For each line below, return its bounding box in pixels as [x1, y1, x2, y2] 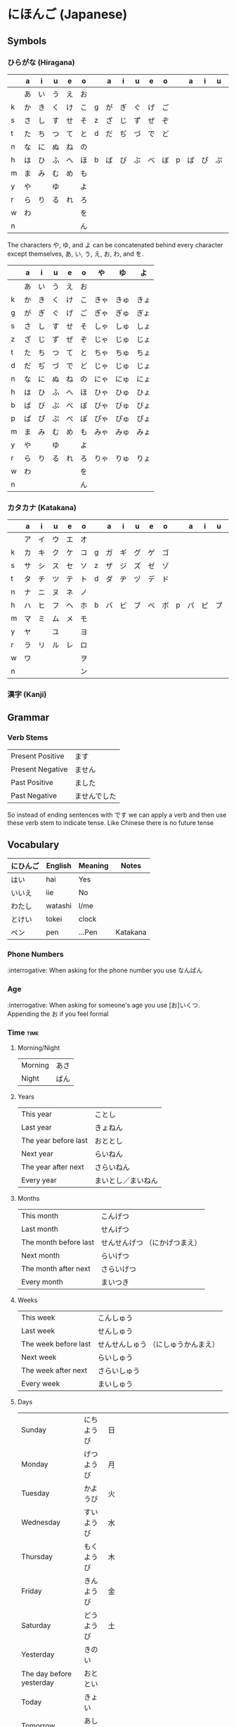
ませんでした [74, 791, 117, 800]
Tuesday [20, 1488, 50, 1498]
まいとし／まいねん [94, 1176, 158, 1186]
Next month [20, 1251, 60, 1261]
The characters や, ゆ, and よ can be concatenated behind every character [7, 240, 223, 249]
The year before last [20, 1136, 88, 1146]
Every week [20, 1379, 60, 1389]
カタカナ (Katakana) [7, 502, 77, 512]
